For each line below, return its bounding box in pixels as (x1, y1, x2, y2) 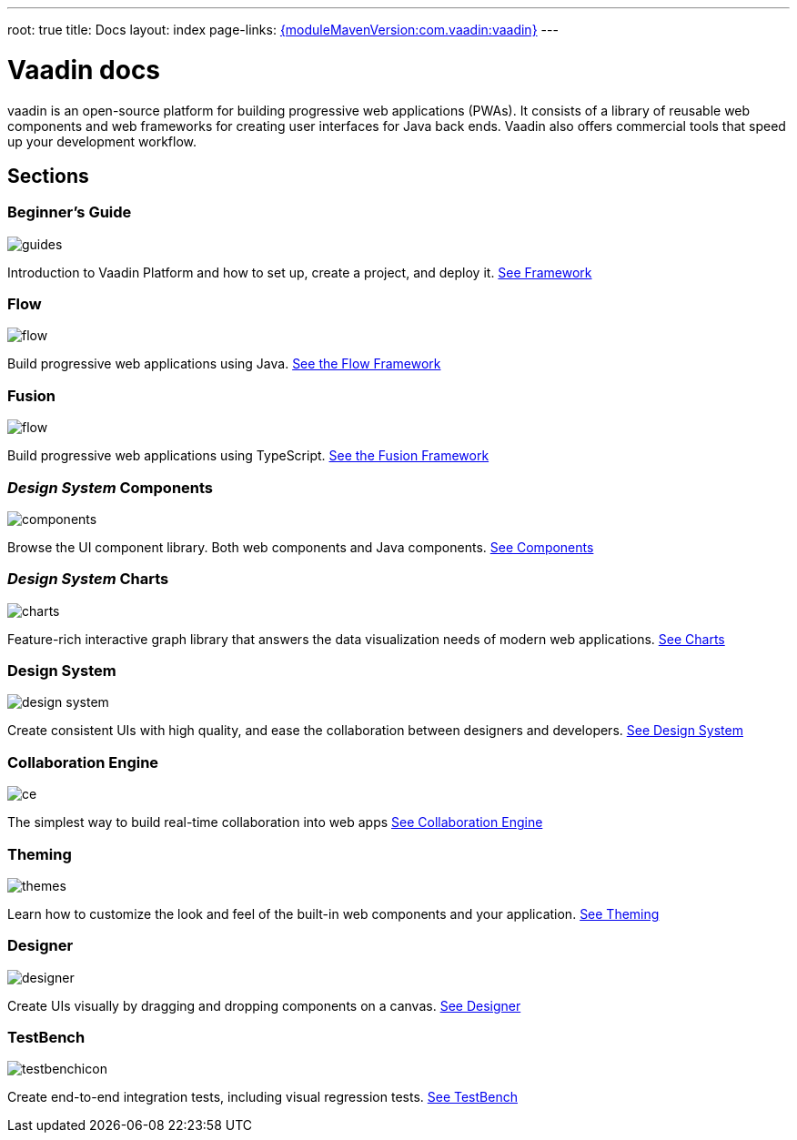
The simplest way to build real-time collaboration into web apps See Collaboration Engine (7, 814, 543, 831)
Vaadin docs (7, 54, 161, 86)
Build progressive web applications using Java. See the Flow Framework (7, 356, 441, 372)
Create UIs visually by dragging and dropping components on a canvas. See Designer (7, 997, 521, 1014)
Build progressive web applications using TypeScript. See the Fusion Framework (7, 448, 489, 464)
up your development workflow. (7, 133, 197, 149)
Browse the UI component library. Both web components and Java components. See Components (7, 539, 594, 555)
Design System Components (7, 478, 214, 497)
